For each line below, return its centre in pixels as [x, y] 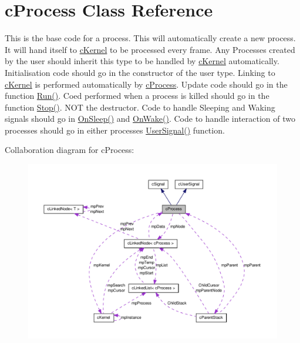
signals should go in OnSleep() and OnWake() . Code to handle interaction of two [150, 119]
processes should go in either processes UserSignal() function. [115, 130]
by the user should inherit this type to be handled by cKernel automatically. [142, 61]
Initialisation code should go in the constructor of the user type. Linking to [140, 72]
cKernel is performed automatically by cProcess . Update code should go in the [146, 84]
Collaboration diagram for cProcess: [70, 150]
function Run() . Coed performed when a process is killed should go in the [137, 96]
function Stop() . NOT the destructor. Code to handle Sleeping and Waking [140, 107]
